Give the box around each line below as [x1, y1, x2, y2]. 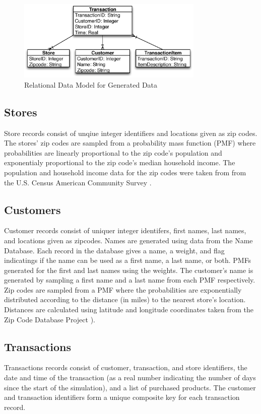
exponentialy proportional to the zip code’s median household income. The [4, 157, 235, 168]
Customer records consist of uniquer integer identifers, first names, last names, [4, 225, 246, 236]
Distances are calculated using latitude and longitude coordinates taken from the [4, 304, 253, 315]
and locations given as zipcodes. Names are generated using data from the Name [4, 235, 253, 245]
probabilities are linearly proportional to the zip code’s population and [4, 147, 222, 158]
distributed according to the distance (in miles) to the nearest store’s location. [4, 294, 246, 305]
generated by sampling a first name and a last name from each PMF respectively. [4, 274, 255, 285]
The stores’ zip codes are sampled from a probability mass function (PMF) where [4, 137, 256, 148]
